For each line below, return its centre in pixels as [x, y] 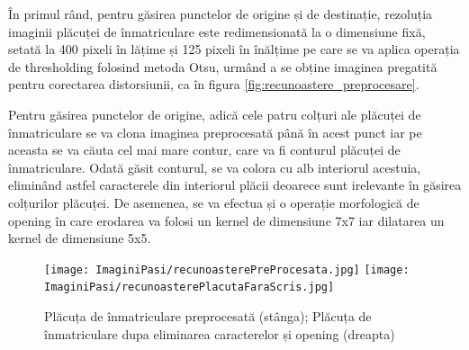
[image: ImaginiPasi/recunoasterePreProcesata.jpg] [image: [227, 269]
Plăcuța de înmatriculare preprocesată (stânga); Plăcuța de [208, 316]
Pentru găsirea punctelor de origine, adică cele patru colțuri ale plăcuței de [215, 114]
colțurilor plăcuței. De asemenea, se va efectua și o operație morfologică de [214, 202]
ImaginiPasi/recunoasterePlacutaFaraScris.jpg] [189, 287]
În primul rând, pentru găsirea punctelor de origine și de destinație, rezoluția [221, 13]
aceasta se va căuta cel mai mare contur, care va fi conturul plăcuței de [204, 150]
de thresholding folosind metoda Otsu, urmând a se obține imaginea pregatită [223, 66]
